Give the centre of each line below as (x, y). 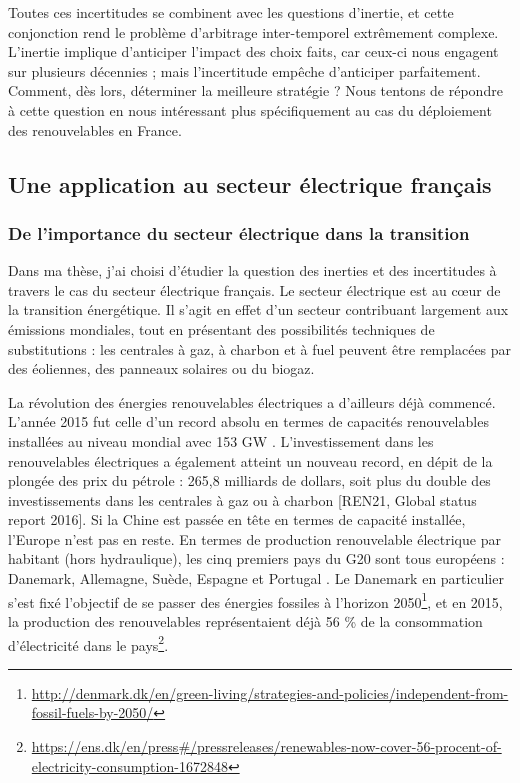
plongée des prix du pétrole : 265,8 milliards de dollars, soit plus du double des (249, 480)
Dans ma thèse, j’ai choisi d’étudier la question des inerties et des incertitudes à (252, 270)
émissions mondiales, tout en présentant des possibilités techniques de (221, 328)
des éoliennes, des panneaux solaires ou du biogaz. (161, 368)
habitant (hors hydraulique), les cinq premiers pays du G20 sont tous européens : (256, 558)
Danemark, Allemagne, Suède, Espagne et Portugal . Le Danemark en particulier (256, 578)
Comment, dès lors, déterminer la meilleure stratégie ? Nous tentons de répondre (255, 90)
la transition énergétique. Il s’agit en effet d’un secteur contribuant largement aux (258, 309)
